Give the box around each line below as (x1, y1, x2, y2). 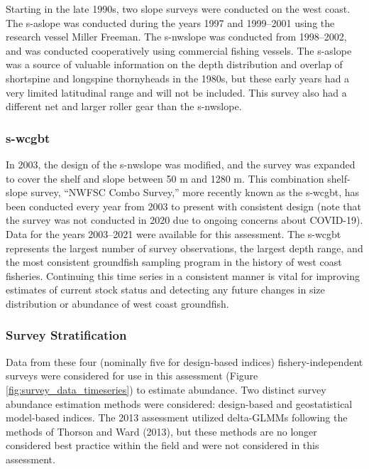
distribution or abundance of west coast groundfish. (6, 296, 229, 311)
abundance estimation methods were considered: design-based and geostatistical (6, 396, 353, 411)
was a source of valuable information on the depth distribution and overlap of (6, 57, 343, 72)
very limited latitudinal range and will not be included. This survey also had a (6, 85, 347, 99)
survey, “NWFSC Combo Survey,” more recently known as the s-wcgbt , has (31, 185, 360, 200)
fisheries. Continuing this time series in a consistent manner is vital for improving (6, 268, 360, 283)
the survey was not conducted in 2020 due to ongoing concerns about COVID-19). (6, 212, 363, 227)
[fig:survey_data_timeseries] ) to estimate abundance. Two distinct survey (6, 382, 326, 397)
